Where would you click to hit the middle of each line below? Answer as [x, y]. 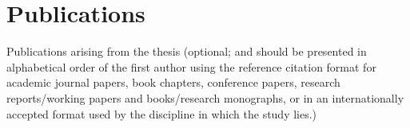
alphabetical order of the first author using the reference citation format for [191, 66]
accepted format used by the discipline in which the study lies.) [162, 113]
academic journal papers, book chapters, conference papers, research [173, 82]
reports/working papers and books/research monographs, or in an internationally [205, 97]
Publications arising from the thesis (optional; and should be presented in [187, 51]
